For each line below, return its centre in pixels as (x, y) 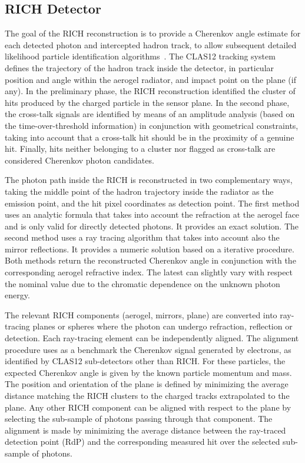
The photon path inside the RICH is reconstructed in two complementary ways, (149, 180)
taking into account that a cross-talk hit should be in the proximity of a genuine (150, 137)
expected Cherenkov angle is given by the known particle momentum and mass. (148, 372)
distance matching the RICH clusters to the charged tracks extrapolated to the (147, 396)
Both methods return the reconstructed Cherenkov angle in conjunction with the (150, 260)
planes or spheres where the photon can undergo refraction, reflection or (163, 326)
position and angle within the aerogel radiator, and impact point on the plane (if (150, 79)
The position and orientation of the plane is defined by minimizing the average (147, 384)
